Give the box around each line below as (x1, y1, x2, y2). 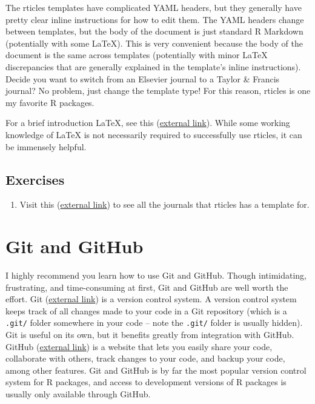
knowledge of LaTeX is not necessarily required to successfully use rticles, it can (5, 128, 302, 141)
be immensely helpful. (5, 140, 87, 153)
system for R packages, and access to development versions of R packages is (5, 376, 287, 388)
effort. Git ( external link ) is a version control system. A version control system (5, 293, 297, 305)
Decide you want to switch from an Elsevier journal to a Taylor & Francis (5, 72, 280, 85)
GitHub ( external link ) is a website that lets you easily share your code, (5, 340, 273, 353)
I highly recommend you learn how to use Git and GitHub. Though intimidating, (5, 269, 307, 282)
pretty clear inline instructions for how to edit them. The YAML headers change (5, 13, 304, 25)
